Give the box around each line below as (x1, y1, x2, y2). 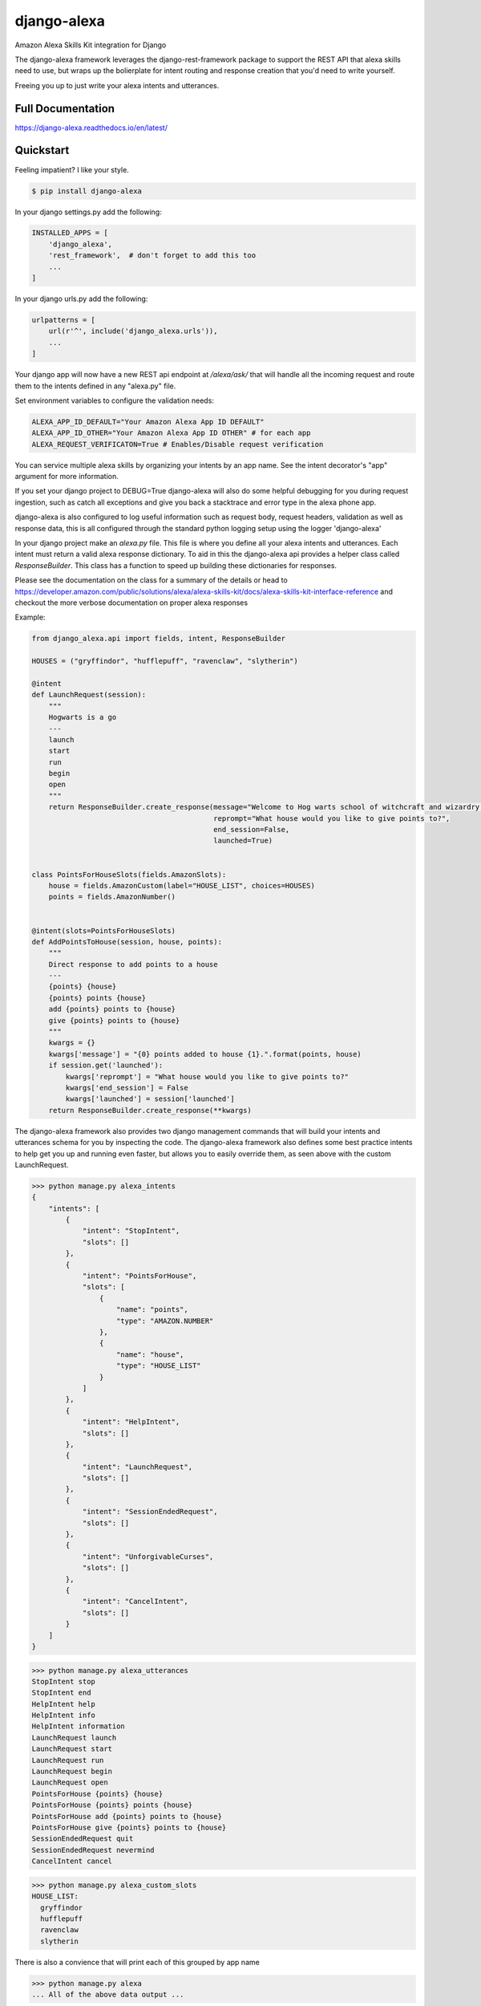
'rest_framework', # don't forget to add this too (48, 251, 257, 260)
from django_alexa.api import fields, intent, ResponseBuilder (31, 634, 286, 644)
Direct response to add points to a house (48, 960, 218, 968)
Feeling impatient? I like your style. (14, 164, 130, 174)
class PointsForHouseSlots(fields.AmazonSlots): (31, 870, 227, 879)
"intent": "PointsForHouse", (82, 1272, 197, 1281)
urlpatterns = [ (31, 315, 96, 325)
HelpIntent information (31, 1722, 126, 1731)
